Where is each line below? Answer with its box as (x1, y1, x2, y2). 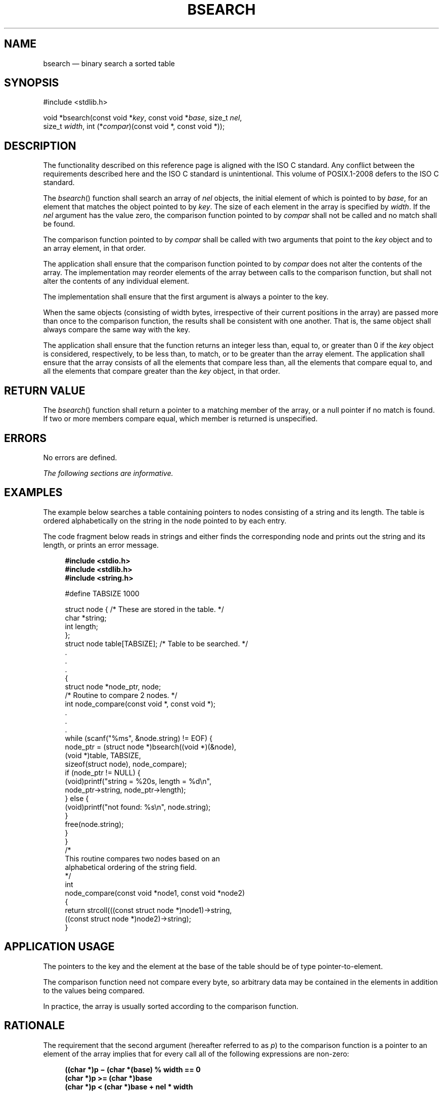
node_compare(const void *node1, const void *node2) (65, 888, 245, 897)
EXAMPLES (4, 486, 63, 499)
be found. (43, 220, 75, 229)
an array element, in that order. (43, 244, 146, 253)
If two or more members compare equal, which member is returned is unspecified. (43, 414, 318, 423)
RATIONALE (4, 1019, 65, 1032)
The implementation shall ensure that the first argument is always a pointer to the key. (43, 292, 329, 301)
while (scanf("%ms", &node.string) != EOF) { (65, 733, 213, 742)
